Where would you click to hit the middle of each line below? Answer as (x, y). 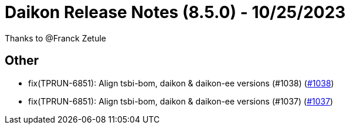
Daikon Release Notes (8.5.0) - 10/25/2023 (175, 12)
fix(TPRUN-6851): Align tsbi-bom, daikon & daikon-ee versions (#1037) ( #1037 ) (181, 101)
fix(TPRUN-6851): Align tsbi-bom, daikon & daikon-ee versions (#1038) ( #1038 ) (181, 83)
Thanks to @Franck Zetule (56, 38)
